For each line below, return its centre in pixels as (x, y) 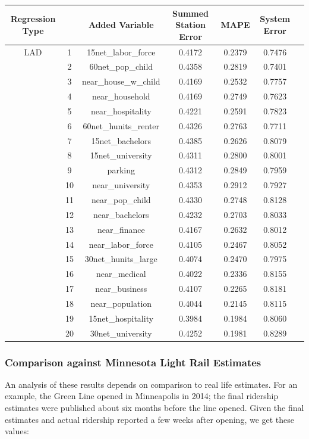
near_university (121, 185)
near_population (121, 303)
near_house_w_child (121, 81)
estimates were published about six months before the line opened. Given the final (154, 408)
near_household (121, 96)
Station (190, 25)
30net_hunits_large (121, 259)
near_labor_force (121, 244)
